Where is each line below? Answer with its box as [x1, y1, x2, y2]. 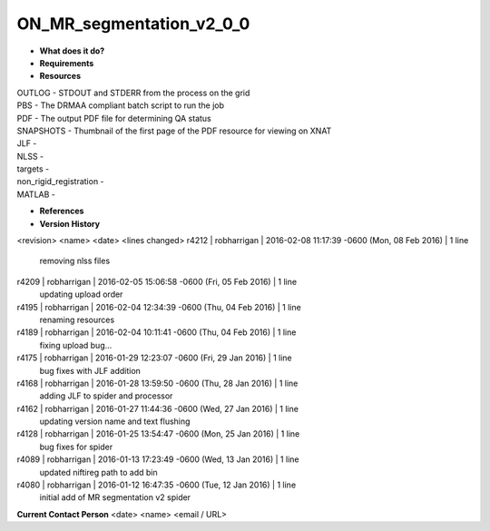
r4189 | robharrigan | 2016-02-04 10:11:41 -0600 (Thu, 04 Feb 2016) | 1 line [16, 327, 297, 338]
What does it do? [39, 45, 105, 56]
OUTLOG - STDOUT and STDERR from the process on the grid [16, 87, 250, 98]
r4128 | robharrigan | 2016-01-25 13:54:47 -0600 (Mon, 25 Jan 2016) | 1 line [16, 428, 300, 439]
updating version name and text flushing [39, 416, 191, 427]
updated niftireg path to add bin [39, 467, 158, 477]
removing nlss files [39, 255, 111, 267]
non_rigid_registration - [16, 176, 104, 187]
